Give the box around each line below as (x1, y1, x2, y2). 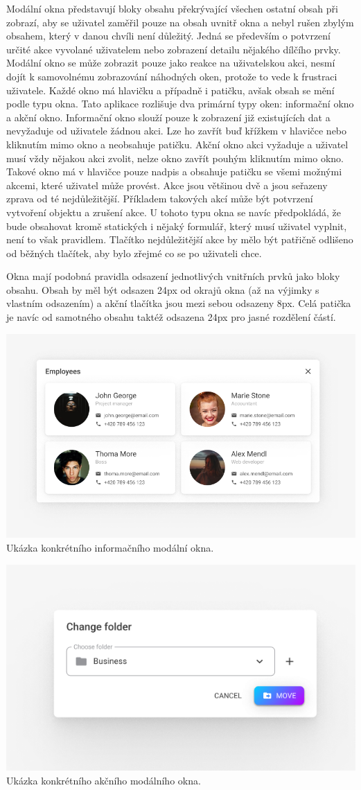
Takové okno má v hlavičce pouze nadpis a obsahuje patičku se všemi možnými (6, 164, 342, 179)
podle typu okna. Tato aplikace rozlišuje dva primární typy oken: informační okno (6, 96, 354, 111)
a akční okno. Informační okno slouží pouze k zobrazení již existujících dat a (6, 109, 331, 124)
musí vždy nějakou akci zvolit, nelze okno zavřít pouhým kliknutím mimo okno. (6, 150, 344, 165)
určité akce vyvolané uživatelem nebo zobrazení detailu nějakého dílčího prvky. (6, 42, 341, 56)
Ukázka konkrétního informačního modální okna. (6, 540, 214, 554)
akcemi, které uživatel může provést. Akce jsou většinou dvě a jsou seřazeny (6, 177, 328, 192)
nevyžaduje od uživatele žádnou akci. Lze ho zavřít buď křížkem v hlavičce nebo (6, 123, 347, 138)
